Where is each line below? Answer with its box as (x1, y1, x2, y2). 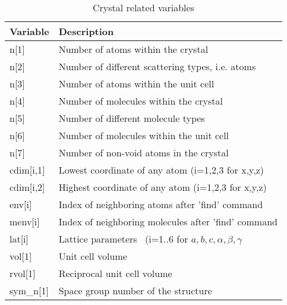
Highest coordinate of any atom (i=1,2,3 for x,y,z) (58, 180, 267, 194)
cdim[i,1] (10, 163, 45, 177)
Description (58, 24, 114, 38)
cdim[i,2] (10, 180, 45, 194)
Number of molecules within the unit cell (58, 128, 229, 142)
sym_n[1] (10, 284, 49, 297)
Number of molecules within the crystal (58, 94, 223, 108)
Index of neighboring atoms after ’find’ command (58, 197, 263, 211)
